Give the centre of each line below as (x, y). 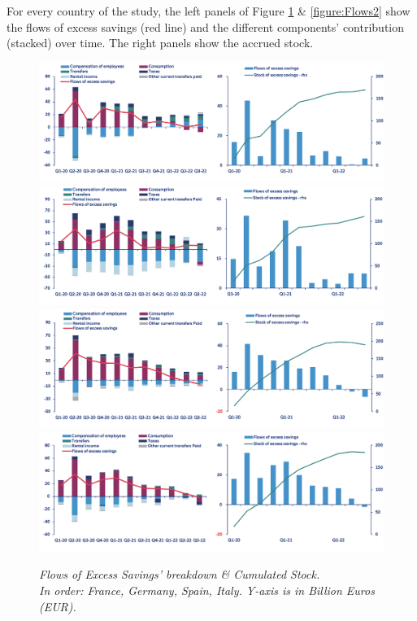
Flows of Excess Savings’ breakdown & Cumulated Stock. (180, 574)
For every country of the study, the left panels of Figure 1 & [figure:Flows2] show (208, 11)
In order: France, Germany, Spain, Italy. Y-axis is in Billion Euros (207, 590)
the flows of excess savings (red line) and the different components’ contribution (206, 26)
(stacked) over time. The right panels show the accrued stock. (160, 43)
